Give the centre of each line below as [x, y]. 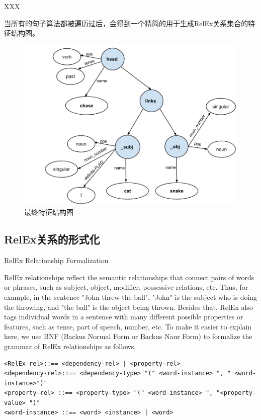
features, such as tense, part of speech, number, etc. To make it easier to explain [128, 326]
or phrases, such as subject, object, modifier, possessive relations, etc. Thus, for [126, 287]
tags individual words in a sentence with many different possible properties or [124, 317]
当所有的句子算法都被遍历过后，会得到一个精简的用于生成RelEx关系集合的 [126, 23]
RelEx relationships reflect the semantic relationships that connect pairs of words [129, 277]
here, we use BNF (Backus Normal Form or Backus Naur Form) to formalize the [128, 336]
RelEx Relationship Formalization [56, 260]
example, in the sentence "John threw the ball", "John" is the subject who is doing [131, 297]
